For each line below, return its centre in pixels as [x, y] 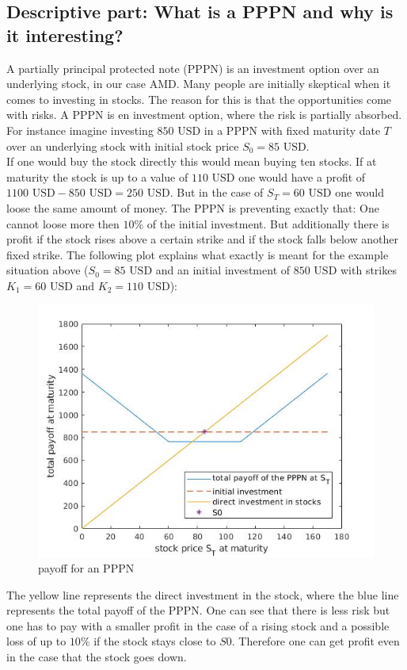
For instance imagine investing [80, 130]
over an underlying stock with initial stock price [123, 145]
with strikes [369, 270]
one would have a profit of [302, 176]
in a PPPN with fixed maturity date [292, 130]
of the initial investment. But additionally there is [268, 223]
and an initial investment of [223, 270]
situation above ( [48, 270]
